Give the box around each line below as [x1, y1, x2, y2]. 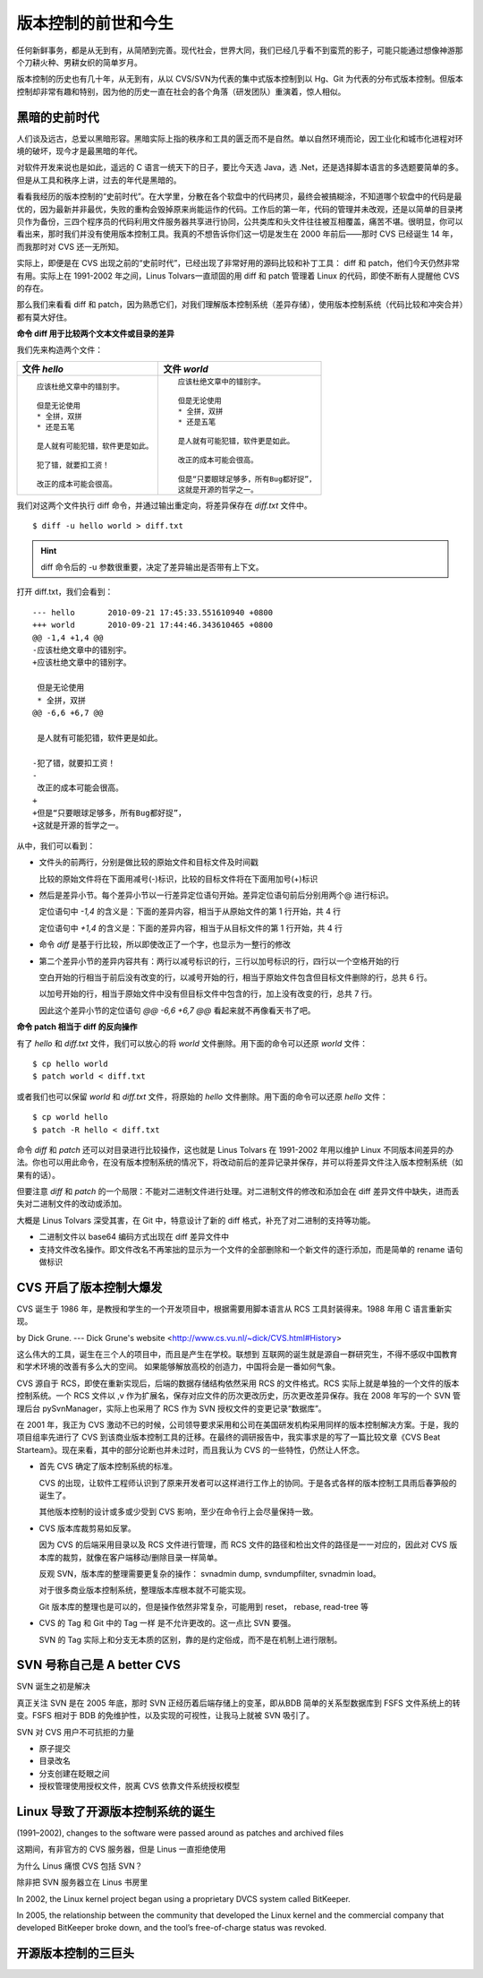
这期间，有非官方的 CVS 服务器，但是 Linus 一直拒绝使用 [16, 1844, 226, 1854]
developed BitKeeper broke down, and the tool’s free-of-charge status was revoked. [16, 1922, 326, 1933]
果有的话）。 [16, 1169, 60, 1180]
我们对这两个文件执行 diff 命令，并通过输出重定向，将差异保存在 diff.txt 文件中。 [16, 500, 312, 511]
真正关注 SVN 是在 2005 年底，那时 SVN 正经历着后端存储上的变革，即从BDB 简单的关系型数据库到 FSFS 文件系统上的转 [16, 1698, 461, 1708]
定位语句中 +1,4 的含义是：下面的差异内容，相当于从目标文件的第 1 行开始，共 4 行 [38, 923, 343, 933]
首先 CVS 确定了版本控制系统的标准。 [38, 1461, 178, 1472]
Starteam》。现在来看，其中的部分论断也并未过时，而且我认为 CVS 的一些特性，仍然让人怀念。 [16, 1444, 365, 1455]
